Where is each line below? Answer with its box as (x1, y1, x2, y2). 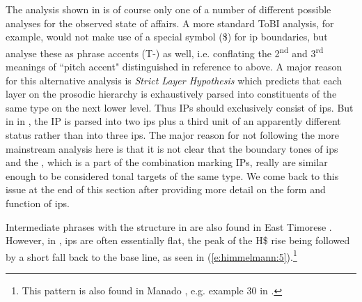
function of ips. (6, 195, 70, 210)
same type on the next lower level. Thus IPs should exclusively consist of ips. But (6, 100, 354, 114)
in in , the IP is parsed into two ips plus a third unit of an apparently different (6, 114, 341, 128)
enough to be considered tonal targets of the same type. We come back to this (6, 168, 339, 183)
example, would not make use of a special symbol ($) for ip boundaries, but (6, 29, 328, 44)
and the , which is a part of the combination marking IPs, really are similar (6, 155, 328, 169)
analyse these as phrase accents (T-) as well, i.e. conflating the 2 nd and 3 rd (6, 43, 324, 60)
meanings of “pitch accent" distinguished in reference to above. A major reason (6, 59, 343, 74)
